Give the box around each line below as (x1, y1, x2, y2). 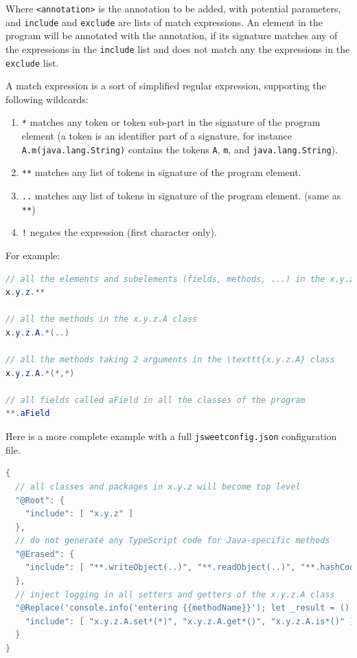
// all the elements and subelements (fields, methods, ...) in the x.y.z (5, 274, 355, 284)
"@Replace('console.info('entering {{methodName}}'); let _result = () (15, 603, 350, 613)
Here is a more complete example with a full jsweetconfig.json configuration (5, 429, 337, 443)
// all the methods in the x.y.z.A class (5, 314, 198, 325)
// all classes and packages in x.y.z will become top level (15, 481, 301, 492)
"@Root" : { (15, 495, 65, 505)
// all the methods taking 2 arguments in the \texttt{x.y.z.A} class (5, 355, 335, 365)
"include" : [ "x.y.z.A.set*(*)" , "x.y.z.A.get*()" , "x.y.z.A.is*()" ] (25, 616, 355, 626)
